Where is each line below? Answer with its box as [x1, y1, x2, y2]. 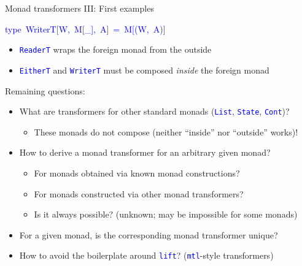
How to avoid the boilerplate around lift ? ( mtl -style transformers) [19, 249, 274, 262]
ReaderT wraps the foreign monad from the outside [19, 43, 212, 56]
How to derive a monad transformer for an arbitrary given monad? [19, 146, 271, 159]
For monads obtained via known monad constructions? [34, 166, 240, 179]
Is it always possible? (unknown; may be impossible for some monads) [34, 208, 298, 221]
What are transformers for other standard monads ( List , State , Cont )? [19, 105, 290, 118]
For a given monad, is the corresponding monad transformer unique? [19, 228, 278, 241]
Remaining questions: [5, 84, 85, 97]
